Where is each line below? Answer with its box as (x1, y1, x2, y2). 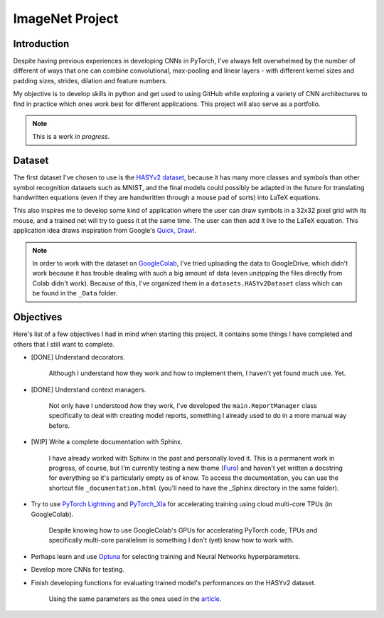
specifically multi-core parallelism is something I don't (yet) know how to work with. (48, 536, 294, 545)
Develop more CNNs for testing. (31, 565, 124, 574)
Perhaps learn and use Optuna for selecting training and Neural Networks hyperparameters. (31, 552, 301, 560)
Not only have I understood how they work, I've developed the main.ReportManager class (48, 402, 318, 410)
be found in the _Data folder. (32, 289, 118, 298)
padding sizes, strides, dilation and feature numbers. (13, 76, 168, 85)
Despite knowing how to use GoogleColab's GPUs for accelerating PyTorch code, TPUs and (48, 525, 318, 534)
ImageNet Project (13, 11, 119, 26)
